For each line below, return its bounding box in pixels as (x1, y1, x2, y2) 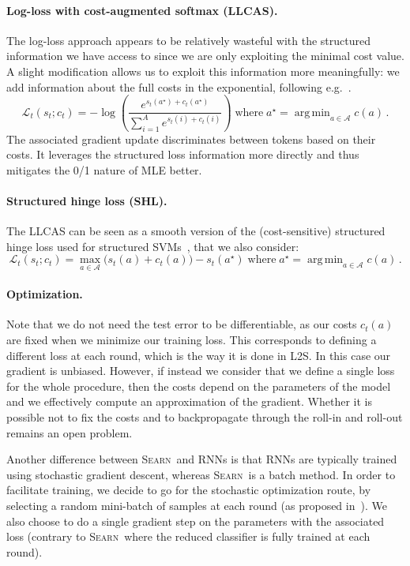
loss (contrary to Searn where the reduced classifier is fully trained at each (6, 528, 371, 545)
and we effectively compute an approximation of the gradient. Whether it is (6, 393, 372, 410)
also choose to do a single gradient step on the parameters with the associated (6, 512, 385, 529)
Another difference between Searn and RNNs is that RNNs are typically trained (6, 451, 397, 467)
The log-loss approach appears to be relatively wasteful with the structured (6, 32, 371, 48)
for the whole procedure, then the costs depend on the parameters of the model (6, 377, 391, 394)
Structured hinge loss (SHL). (6, 193, 167, 209)
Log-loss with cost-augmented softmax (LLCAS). (6, 2, 278, 18)
